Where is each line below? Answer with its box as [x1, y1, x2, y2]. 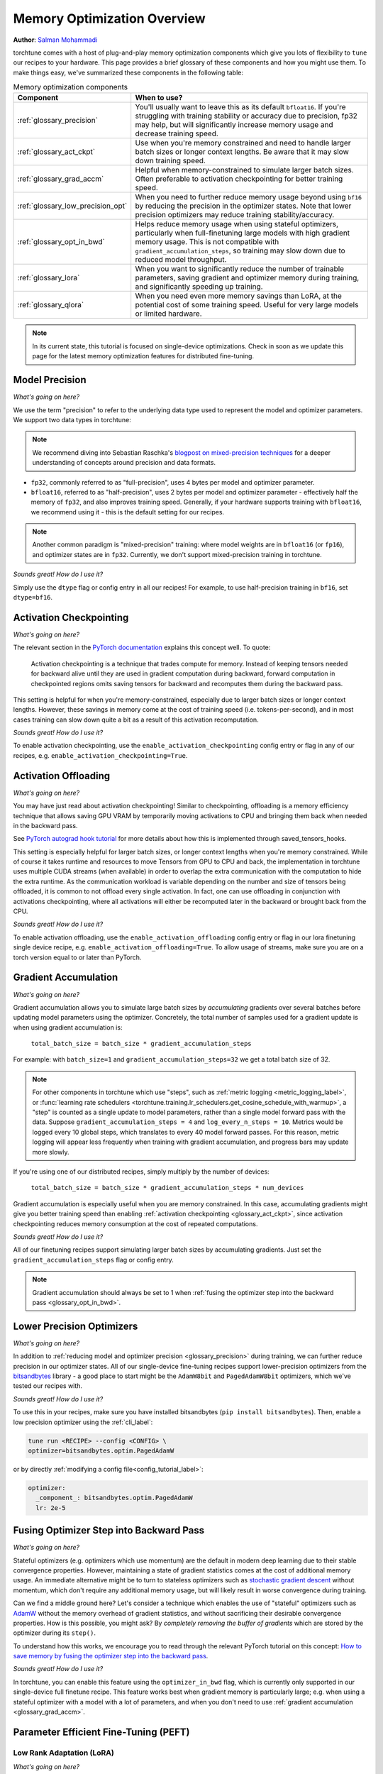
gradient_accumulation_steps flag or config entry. [13, 1255, 174, 1264]
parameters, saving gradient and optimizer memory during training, [135, 273, 360, 283]
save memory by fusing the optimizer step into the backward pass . [13, 1652, 209, 1660]
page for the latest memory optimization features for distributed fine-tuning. [32, 352, 255, 360]
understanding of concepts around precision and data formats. [32, 458, 216, 467]
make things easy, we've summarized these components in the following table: [13, 68, 244, 77]
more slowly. [32, 1147, 70, 1156]
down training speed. [135, 156, 206, 166]
